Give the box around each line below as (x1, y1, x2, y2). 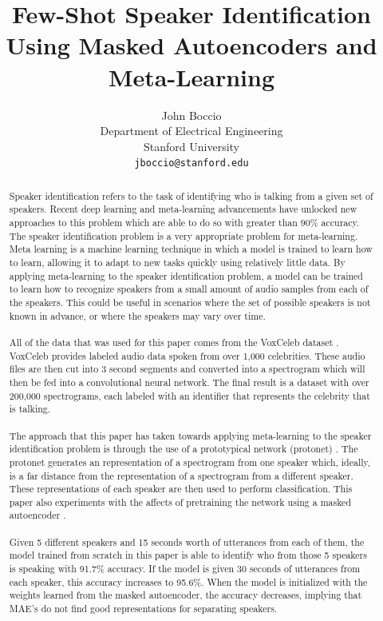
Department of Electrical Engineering (100, 122, 283, 139)
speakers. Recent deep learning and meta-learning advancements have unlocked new (9, 202, 357, 216)
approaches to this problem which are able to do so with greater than (9, 216, 298, 229)
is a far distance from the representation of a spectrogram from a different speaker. (9, 468, 353, 482)
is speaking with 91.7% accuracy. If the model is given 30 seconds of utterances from (9, 562, 361, 575)
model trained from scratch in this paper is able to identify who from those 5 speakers (9, 548, 367, 562)
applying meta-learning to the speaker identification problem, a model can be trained (9, 269, 363, 282)
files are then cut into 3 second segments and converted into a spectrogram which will (9, 362, 365, 376)
